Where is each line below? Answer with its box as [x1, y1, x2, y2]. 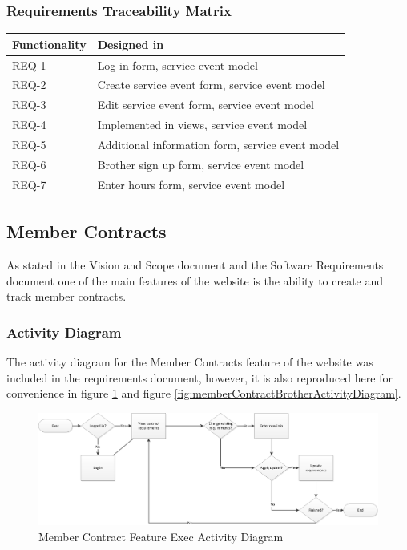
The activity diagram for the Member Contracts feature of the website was [6, 353, 373, 370]
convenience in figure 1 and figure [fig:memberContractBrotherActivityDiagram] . [6, 385, 401, 402]
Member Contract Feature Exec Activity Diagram [38, 528, 284, 544]
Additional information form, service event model [97, 135, 340, 152]
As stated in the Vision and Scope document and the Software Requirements [6, 256, 384, 273]
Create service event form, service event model [97, 76, 325, 93]
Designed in [97, 35, 164, 52]
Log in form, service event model [97, 56, 258, 73]
